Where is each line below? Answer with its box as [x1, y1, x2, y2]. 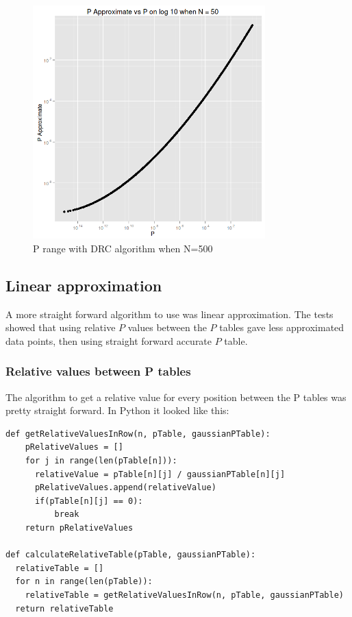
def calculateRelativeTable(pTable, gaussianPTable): [5, 550, 256, 560]
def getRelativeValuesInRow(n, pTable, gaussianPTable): [5, 428, 271, 439]
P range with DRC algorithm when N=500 [33, 241, 213, 255]
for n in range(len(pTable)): [15, 577, 153, 587]
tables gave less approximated [219, 320, 344, 335]
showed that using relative [5, 320, 116, 335]
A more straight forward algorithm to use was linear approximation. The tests [5, 306, 334, 321]
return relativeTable [15, 603, 114, 614]
